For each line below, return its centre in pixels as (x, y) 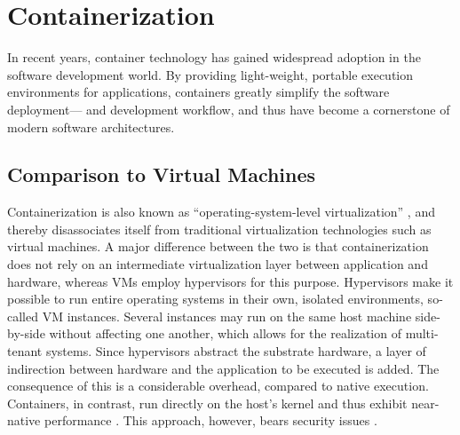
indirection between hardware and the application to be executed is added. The (223, 368)
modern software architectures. (91, 127)
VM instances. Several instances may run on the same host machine (227, 316)
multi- (422, 333)
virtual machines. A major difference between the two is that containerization (218, 246)
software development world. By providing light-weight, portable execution (210, 74)
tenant (25, 351)
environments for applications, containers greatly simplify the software (198, 92)
